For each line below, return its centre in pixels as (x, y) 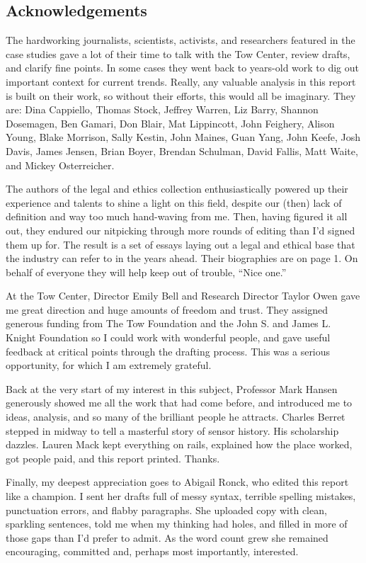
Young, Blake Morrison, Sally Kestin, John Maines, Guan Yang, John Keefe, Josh (183, 137)
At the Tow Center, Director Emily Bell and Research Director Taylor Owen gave (183, 296)
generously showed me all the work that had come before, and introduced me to (179, 403)
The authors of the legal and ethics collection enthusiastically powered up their (177, 189)
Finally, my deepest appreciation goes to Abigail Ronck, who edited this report (177, 482)
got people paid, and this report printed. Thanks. (113, 458)
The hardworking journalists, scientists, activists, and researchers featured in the (181, 40)
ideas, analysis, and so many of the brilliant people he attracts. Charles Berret (176, 417)
